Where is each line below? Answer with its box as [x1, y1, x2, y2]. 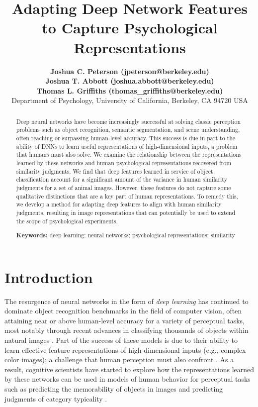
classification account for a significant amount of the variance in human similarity [16, 175, 227, 184]
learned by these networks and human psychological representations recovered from [16, 158, 232, 167]
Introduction [4, 267, 93, 287]
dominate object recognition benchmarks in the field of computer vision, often [4, 305, 242, 316]
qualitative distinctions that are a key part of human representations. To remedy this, [16, 192, 238, 200]
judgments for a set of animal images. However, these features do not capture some [16, 183, 231, 192]
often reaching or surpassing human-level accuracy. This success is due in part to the [16, 133, 236, 142]
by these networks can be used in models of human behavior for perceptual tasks [4, 374, 251, 384]
